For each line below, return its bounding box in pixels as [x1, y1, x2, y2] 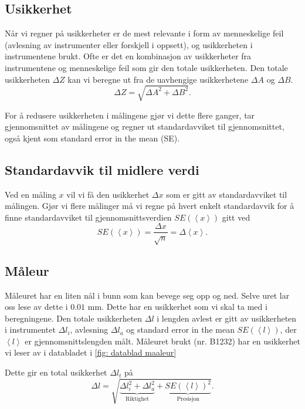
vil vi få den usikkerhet [66, 188, 150, 200]
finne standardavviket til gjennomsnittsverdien [5, 211, 172, 223]
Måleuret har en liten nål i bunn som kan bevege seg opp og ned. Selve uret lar [5, 289, 290, 301]
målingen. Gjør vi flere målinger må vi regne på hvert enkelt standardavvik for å [5, 200, 294, 212]
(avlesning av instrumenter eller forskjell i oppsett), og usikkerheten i [5, 38, 253, 50]
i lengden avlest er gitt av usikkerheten [157, 312, 297, 324]
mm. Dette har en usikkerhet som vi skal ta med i [87, 300, 267, 313]
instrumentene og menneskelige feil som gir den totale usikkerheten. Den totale [5, 61, 288, 73]
